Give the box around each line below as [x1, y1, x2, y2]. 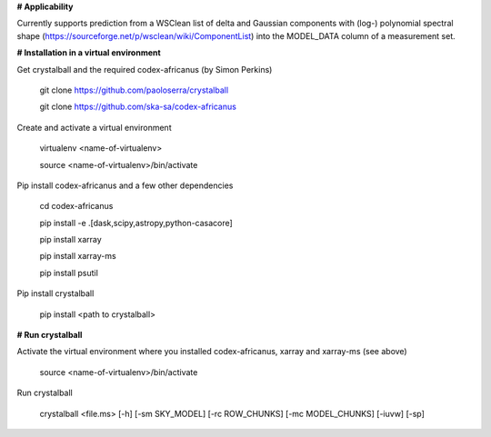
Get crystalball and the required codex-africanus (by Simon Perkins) [16, 64, 273, 74]
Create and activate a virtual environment [16, 122, 172, 133]
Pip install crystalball [16, 288, 95, 299]
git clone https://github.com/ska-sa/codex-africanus [39, 101, 236, 113]
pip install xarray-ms [39, 251, 117, 262]
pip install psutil [39, 267, 99, 278]
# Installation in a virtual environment [16, 47, 161, 58]
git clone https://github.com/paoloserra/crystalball [39, 84, 229, 95]
